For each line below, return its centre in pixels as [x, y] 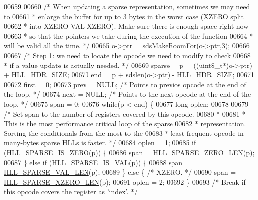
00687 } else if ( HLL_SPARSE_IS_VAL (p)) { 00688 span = [97, 162]
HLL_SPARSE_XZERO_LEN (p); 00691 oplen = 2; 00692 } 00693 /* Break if [125, 181]
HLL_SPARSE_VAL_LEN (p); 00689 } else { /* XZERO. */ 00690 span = [120, 172]
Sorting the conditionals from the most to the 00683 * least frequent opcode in [124, 133]
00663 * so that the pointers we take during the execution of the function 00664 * [129, 35]
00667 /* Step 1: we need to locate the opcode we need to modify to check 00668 [127, 55]
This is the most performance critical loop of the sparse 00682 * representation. [125, 123]
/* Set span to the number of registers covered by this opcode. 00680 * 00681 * [125, 113]
